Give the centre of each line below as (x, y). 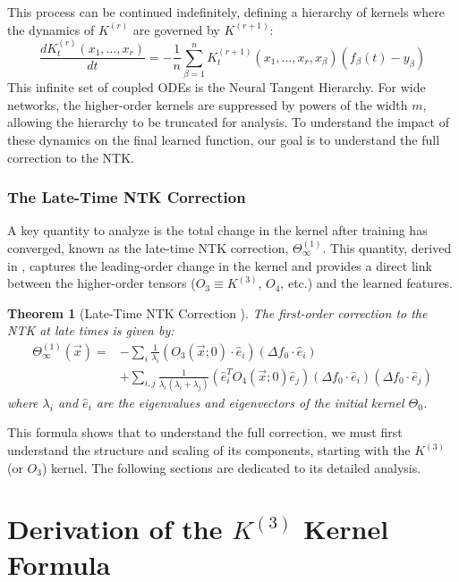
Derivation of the (115, 529)
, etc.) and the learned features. (367, 283)
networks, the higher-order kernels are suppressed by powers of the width (208, 104)
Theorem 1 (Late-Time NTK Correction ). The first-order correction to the (217, 312)
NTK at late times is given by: (91, 330)
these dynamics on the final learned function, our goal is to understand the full (224, 139)
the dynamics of (51, 29)
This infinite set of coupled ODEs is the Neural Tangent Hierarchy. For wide (217, 87)
